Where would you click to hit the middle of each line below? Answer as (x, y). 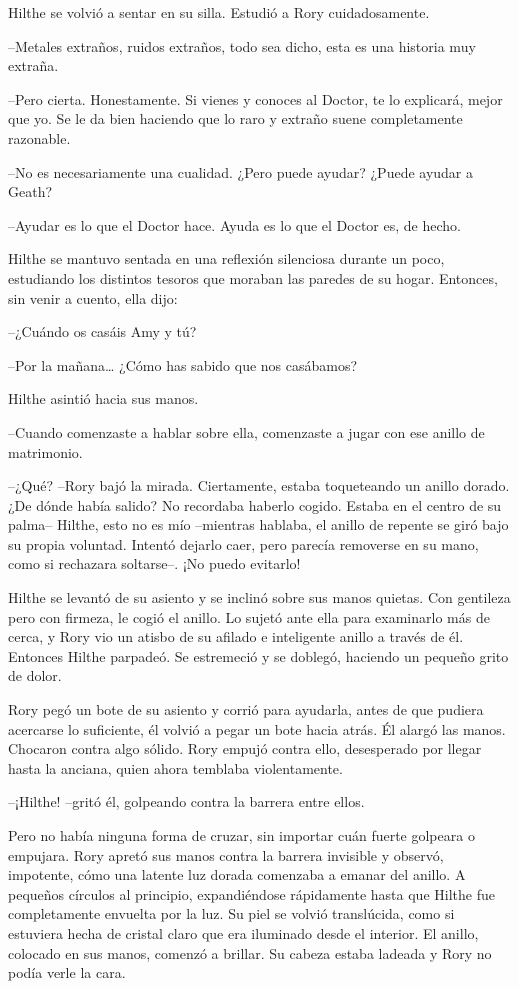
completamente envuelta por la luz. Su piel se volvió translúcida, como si (231, 913)
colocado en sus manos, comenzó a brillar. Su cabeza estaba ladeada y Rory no (250, 952)
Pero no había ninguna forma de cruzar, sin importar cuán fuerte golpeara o (241, 835)
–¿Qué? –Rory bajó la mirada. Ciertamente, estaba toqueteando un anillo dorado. (259, 485)
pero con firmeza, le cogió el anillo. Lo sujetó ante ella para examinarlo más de (249, 616)
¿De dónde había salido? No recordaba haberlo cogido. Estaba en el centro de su (255, 504)
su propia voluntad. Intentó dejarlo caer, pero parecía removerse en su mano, (243, 543)
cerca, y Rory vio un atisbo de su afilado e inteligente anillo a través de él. (236, 636)
